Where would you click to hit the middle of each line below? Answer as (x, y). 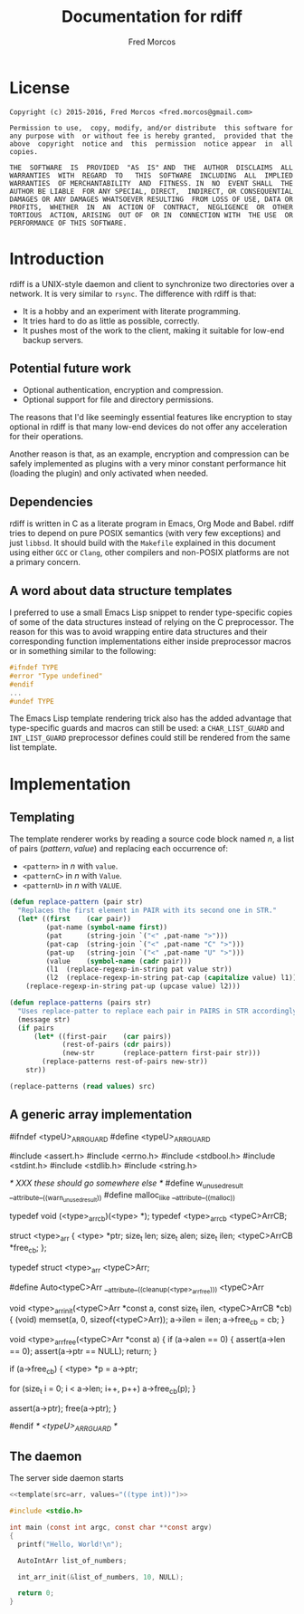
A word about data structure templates (121, 591)
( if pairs (36, 1028)
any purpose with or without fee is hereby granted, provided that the (152, 136)
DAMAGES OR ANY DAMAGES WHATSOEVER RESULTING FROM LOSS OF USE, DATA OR (152, 199)
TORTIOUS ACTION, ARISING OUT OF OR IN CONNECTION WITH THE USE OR (152, 215)
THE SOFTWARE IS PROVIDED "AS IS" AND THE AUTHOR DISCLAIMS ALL (152, 168)
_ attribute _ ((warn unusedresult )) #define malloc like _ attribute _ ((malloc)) (123, 1196)
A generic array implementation (101, 1114)
